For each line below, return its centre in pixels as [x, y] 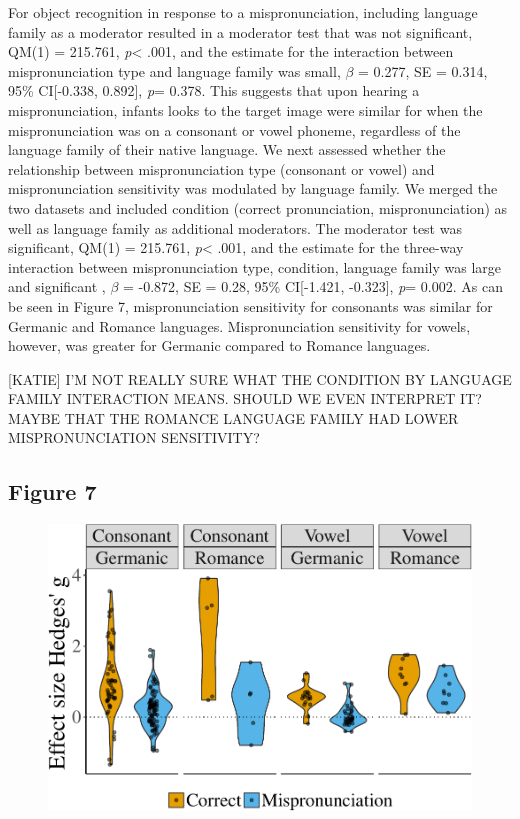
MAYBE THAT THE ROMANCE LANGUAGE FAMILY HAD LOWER [233, 417]
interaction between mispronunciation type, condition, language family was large [255, 266]
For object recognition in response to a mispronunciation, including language [243, 12]
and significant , [57, 286]
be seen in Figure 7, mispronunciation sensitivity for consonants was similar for [250, 305]
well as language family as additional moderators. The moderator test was [235, 227]
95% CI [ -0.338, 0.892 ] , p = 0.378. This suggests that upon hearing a [214, 90]
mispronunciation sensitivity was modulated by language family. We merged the [253, 188]
